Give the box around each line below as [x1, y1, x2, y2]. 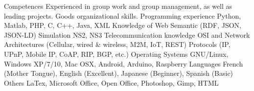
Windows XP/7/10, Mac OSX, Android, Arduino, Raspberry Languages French [4, 58, 243, 68]
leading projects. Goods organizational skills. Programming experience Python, [4, 10, 241, 21]
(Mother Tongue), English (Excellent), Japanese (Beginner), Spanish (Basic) [4, 68, 233, 78]
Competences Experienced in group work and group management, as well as [4, 1, 232, 11]
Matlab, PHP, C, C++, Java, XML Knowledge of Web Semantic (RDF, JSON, [4, 20, 242, 30]
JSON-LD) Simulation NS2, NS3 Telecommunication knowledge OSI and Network [4, 29, 250, 40]
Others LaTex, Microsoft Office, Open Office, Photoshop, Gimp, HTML [4, 77, 219, 88]
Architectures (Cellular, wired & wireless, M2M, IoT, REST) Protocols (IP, [4, 39, 231, 49]
